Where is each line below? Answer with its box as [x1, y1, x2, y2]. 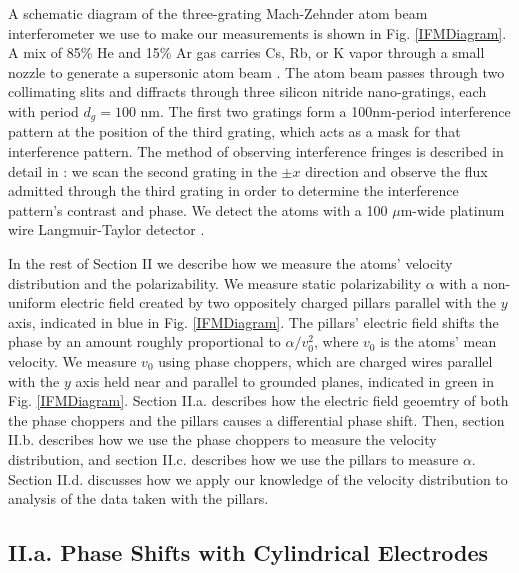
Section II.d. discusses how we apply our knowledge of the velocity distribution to [8, 468, 508, 489]
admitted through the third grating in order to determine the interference [8, 180, 459, 201]
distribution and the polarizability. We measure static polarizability [8, 272, 422, 293]
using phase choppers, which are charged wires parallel [158, 350, 493, 371]
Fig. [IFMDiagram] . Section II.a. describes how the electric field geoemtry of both [8, 390, 509, 411]
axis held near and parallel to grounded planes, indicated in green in [75, 370, 494, 391]
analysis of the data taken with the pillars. [8, 488, 269, 509]
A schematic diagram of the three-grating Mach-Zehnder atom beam [8, 3, 428, 23]
